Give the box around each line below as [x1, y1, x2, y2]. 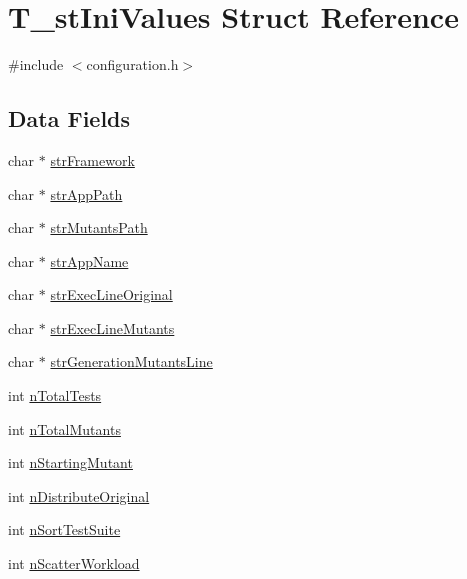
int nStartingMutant [8, 452, 133, 473]
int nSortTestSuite [8, 519, 121, 540]
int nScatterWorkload [8, 553, 140, 574]
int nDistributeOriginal [8, 485, 150, 506]
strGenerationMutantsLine [50, 351, 213, 372]
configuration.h [86, 54, 179, 75]
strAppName [50, 250, 129, 271]
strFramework [50, 149, 135, 170]
